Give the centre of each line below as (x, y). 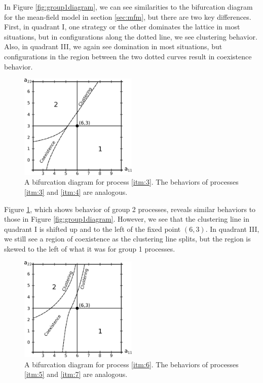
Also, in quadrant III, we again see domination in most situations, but (113, 46)
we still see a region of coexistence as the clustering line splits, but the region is (127, 239)
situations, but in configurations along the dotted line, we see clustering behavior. (131, 36)
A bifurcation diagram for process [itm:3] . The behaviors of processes (131, 182)
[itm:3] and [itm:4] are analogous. (76, 191)
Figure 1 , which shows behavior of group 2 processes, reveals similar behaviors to (130, 209)
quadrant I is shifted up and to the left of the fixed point (92, 229)
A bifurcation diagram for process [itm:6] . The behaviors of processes (131, 364)
